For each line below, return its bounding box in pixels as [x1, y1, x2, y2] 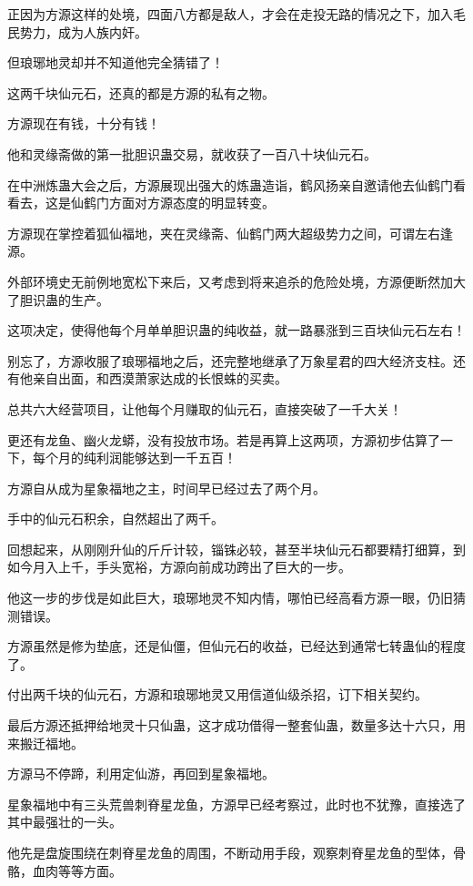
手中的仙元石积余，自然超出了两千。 [7, 509, 224, 528]
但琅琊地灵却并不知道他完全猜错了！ [7, 53, 224, 72]
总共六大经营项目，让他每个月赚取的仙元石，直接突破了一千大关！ [7, 399, 402, 418]
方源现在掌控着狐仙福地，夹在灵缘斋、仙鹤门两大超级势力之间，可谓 [7, 223, 415, 242]
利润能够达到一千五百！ [96, 448, 236, 467]
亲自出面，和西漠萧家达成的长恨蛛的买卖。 [32, 369, 287, 388]
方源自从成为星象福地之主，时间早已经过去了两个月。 [7, 478, 326, 497]
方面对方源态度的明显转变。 [108, 193, 275, 212]
